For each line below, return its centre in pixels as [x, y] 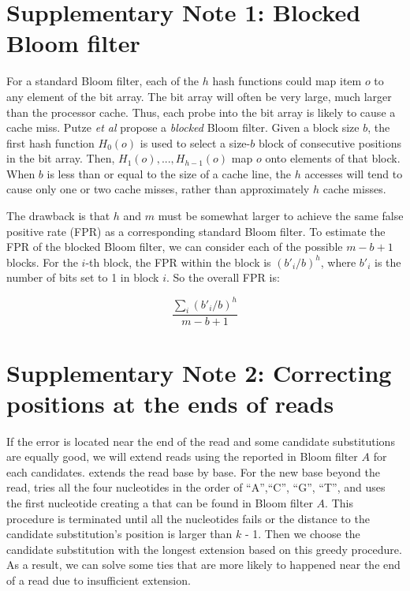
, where [338, 262]
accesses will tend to [354, 173]
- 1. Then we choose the [302, 534]
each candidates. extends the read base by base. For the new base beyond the [193, 471]
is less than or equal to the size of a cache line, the [169, 173]
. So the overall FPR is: [223, 277]
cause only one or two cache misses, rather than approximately [158, 189]
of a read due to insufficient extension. [99, 580]
